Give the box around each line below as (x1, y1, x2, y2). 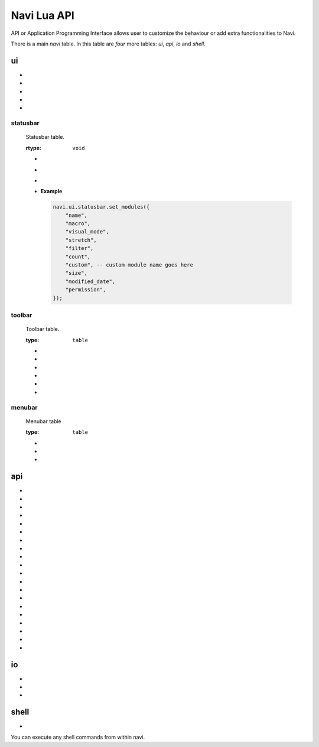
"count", (65, 253, 91, 260)
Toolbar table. (25, 326, 60, 333)
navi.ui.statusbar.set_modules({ (53, 204, 150, 210)
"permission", (65, 287, 106, 293)
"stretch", (65, 236, 97, 243)
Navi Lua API (11, 9, 75, 22)
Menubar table (25, 417, 61, 425)
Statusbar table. (25, 134, 65, 141)
